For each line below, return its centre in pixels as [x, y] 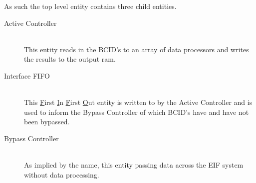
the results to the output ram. [70, 59]
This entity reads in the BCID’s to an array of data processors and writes [136, 49]
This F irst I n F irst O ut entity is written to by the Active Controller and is [138, 102]
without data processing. [62, 174]
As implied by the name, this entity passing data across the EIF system [134, 165]
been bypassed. [47, 122]
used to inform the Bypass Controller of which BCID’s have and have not [136, 112]
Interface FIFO [27, 75]
